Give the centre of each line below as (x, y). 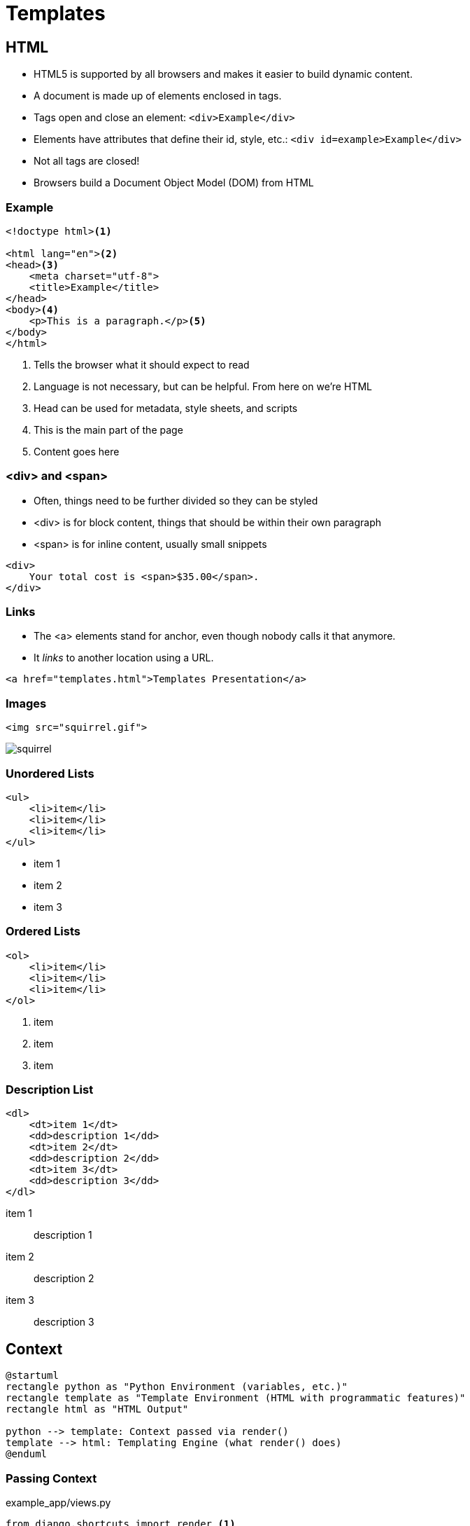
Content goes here (77, 451)
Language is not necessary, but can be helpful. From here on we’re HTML (203, 386)
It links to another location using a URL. (124, 658)
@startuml (32, 1376)
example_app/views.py (58, 1503)
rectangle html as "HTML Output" (97, 1409)
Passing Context (51, 1478)
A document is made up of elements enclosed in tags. (158, 96)
